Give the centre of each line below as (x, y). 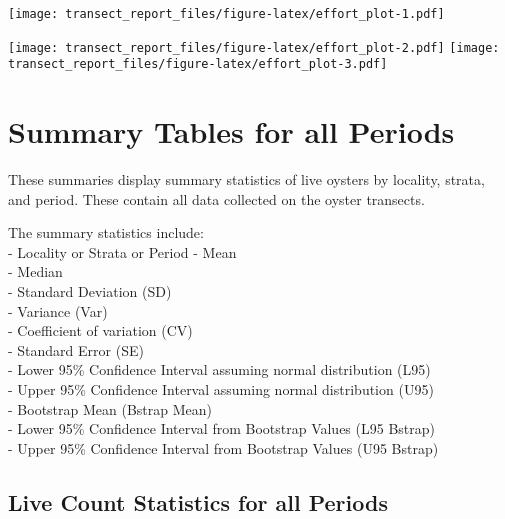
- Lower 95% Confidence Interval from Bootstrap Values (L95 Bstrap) (221, 428)
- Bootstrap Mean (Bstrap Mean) (110, 408)
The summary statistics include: (106, 232)
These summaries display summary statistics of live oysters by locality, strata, (246, 179)
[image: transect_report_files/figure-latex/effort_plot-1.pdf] (226, 14)
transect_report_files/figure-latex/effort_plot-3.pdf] (198, 64)
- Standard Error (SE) (76, 349)
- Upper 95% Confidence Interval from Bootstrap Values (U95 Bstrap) (223, 447)
